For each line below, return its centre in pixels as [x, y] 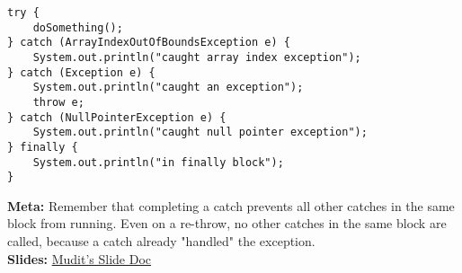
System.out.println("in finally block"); [158, 162]
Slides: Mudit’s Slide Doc [80, 258]
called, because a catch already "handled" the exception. [161, 241]
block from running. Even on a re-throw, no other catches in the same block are [227, 223]
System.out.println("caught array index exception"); [197, 57]
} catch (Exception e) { [81, 72]
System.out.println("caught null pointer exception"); [200, 132]
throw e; [58, 102]
